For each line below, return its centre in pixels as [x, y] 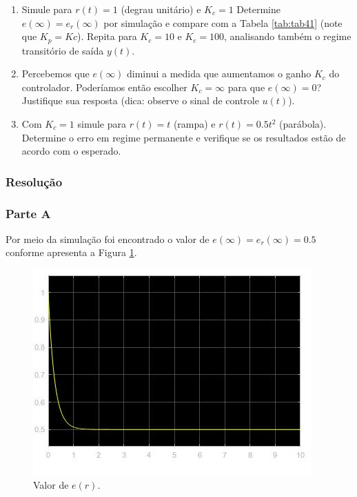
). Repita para [107, 36]
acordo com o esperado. [71, 151]
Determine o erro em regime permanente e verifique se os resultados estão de [184, 137]
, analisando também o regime [288, 36]
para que [246, 87]
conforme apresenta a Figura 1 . [71, 252]
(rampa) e [194, 124]
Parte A [28, 213]
